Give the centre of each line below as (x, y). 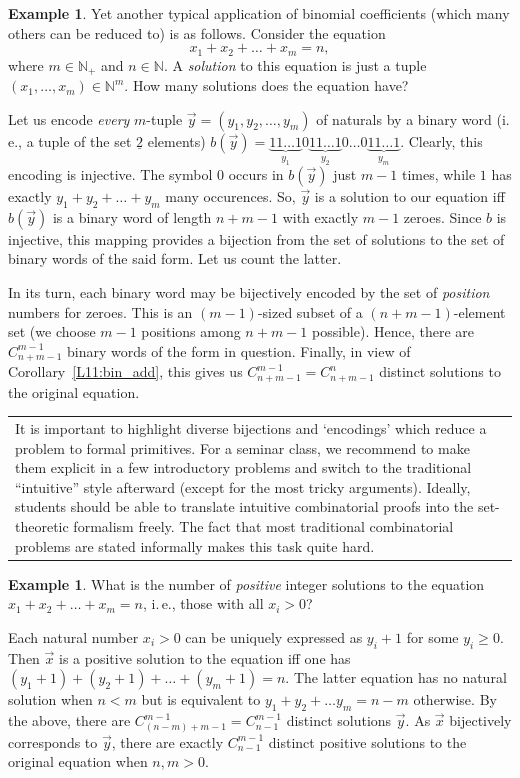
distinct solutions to (440, 371)
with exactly (320, 216)
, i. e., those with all (203, 603)
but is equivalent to (201, 699)
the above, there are (69, 720)
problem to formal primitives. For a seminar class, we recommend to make (242, 447)
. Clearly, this (441, 140)
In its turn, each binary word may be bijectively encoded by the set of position (249, 292)
